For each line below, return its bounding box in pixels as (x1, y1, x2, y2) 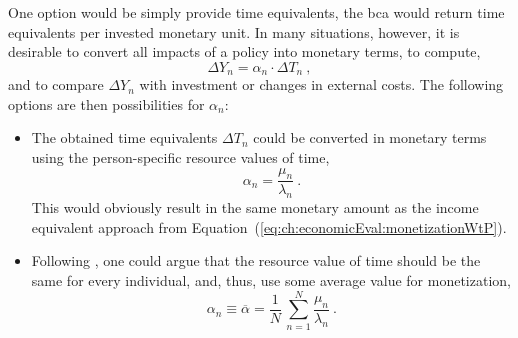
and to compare (8, 74, 104, 95)
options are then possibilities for (8, 93, 205, 114)
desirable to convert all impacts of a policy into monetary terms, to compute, (8, 41, 481, 62)
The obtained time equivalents (31, 127, 218, 148)
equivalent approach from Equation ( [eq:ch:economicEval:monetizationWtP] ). (31, 216, 507, 237)
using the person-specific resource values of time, (31, 147, 330, 168)
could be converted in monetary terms (253, 127, 487, 148)
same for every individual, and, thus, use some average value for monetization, (31, 270, 511, 291)
